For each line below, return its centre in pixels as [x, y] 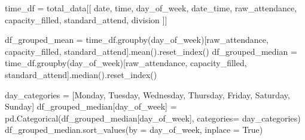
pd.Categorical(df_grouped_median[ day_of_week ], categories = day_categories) [153, 118]
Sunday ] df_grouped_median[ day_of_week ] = [91, 106]
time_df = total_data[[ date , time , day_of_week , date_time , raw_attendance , [151, 8]
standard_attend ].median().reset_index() [81, 74]
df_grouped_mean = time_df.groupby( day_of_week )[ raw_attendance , [137, 40]
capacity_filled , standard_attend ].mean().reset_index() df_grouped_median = [151, 51]
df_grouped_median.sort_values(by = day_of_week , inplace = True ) [134, 130]
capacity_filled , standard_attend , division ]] [86, 19]
